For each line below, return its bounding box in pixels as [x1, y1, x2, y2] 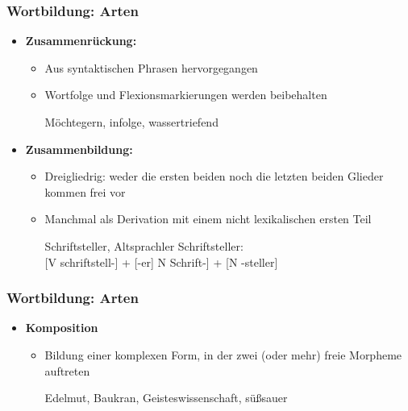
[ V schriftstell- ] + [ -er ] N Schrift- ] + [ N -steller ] [44, 253, 278, 270]
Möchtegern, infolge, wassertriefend [44, 114, 219, 130]
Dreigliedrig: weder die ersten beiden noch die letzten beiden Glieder [44, 168, 384, 185]
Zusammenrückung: [25, 32, 137, 49]
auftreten [44, 362, 90, 379]
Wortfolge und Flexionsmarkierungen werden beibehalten [44, 86, 327, 103]
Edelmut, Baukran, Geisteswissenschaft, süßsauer [44, 389, 288, 406]
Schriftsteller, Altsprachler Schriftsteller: [44, 237, 244, 254]
